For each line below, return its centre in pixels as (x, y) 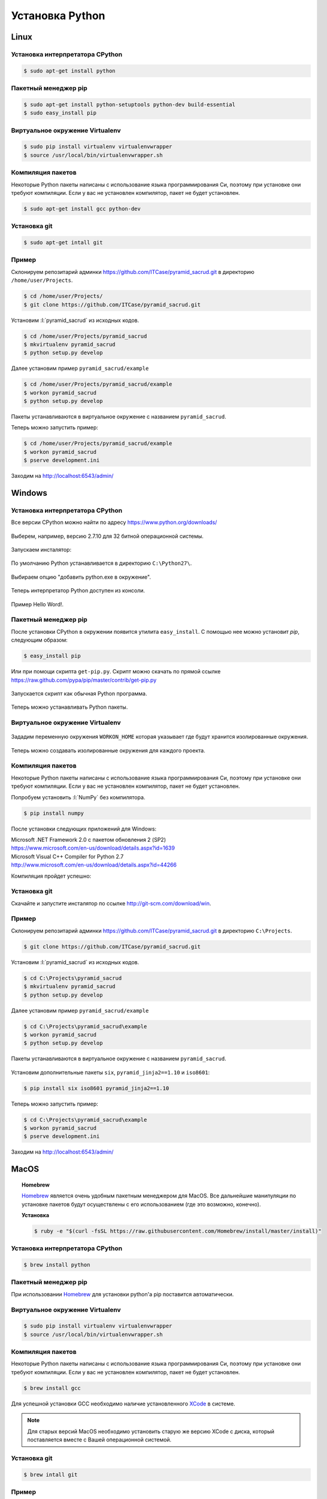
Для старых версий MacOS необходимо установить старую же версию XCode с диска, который (151, 1431)
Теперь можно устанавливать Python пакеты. (69, 707)
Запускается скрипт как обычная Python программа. (79, 693)
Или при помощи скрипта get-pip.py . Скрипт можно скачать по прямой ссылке (116, 672)
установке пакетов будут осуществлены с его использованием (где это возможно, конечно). (141, 1204)
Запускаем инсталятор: (41, 550)
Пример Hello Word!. (37, 604)
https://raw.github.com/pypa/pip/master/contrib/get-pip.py (84, 680)
